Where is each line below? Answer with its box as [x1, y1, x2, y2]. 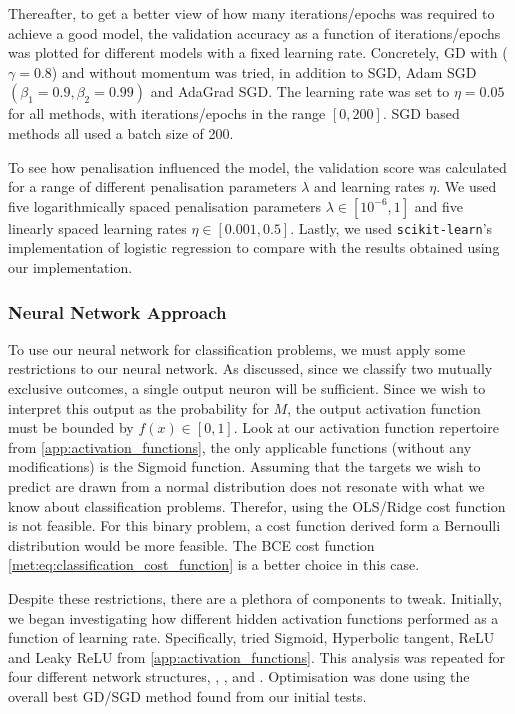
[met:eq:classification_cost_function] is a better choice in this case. [8, 554, 420, 575]
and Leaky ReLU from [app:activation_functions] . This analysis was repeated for [8, 646, 505, 667]
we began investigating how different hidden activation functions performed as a [8, 607, 499, 628]
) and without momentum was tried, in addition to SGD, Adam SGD [51, 61, 477, 82]
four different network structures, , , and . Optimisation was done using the [8, 666, 470, 687]
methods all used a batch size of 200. [8, 122, 234, 143]
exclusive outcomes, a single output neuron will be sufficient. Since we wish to [8, 378, 486, 398]
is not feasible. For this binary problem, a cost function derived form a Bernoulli [8, 515, 501, 536]
